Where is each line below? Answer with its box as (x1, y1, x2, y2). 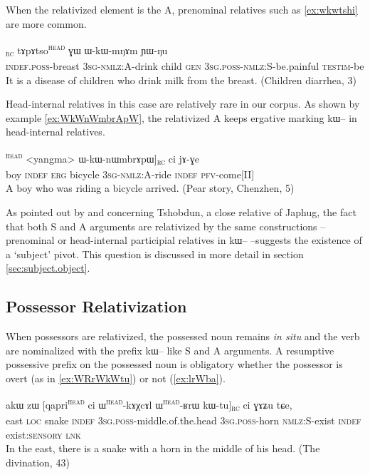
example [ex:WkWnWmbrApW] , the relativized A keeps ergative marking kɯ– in (6, 110, 357, 125)
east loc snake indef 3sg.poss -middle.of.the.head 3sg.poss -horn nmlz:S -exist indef (6, 413, 361, 428)
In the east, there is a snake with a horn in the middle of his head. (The (6, 441, 320, 456)
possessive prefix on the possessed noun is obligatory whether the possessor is (6, 357, 343, 372)
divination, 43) (6, 455, 70, 470)
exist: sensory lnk (6, 427, 81, 441)
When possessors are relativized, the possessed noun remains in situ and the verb (6, 329, 360, 344)
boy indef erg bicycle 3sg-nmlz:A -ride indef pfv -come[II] (6, 166, 255, 181)
